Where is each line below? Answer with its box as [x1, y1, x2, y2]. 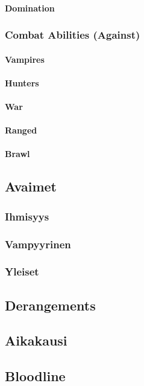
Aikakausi [5, 331, 67, 350]
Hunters [5, 76, 39, 89]
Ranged [5, 124, 37, 137]
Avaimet [5, 177, 57, 196]
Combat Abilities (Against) [5, 27, 140, 42]
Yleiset [5, 264, 39, 279]
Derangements [5, 295, 96, 314]
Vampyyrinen [5, 236, 71, 251]
